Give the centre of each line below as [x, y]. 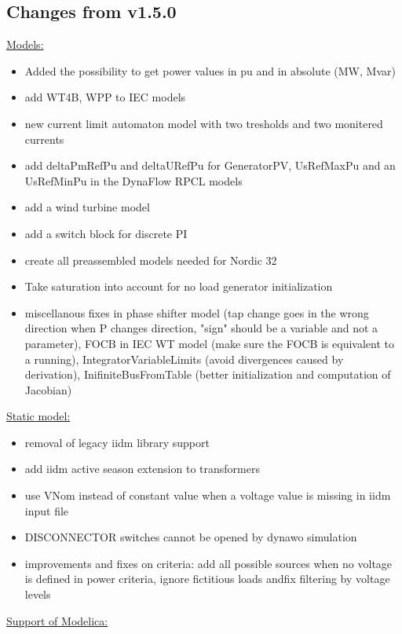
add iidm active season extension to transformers [142, 469]
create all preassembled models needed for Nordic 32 [151, 260]
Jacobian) [48, 389]
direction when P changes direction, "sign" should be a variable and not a [201, 328]
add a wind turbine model [87, 207]
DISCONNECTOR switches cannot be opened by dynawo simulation [191, 537]
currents [44, 139]
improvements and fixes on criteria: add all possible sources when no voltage [208, 563]
